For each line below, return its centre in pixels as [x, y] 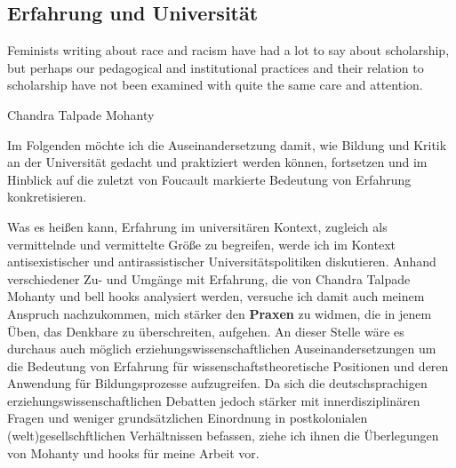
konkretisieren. [47, 197]
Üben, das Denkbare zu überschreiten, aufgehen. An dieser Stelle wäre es [206, 331]
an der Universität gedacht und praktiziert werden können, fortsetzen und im [217, 162]
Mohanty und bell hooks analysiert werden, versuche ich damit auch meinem [216, 296]
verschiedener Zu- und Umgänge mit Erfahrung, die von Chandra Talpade [209, 278]
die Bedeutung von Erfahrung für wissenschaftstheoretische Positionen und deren [228, 365]
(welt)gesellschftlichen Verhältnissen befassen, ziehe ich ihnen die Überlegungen [223, 436]
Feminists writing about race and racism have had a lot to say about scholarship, [228, 50]
